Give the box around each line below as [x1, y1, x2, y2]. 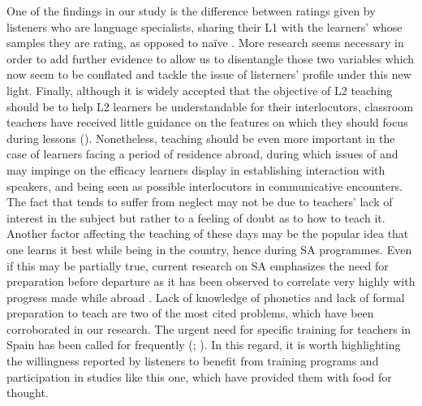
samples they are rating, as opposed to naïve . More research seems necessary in [6, 34, 404, 51]
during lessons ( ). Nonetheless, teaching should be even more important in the [6, 129, 395, 146]
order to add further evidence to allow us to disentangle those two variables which [6, 50, 415, 67]
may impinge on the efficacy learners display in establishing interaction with [6, 161, 385, 178]
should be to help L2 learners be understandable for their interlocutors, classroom [6, 97, 414, 114]
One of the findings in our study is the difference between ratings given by [6, 2, 376, 19]
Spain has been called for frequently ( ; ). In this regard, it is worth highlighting [6, 336, 401, 353]
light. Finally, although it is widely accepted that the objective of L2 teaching [6, 81, 393, 98]
